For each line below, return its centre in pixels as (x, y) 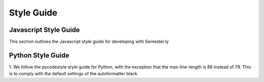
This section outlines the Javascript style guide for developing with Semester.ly (89, 42)
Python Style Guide (39, 55)
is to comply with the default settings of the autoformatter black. (74, 74)
